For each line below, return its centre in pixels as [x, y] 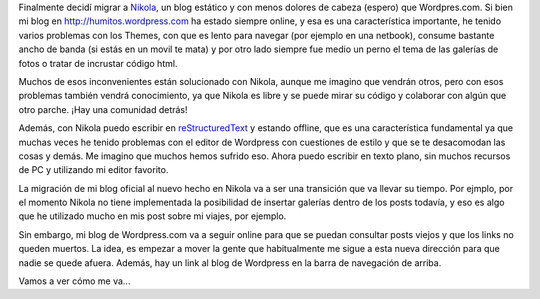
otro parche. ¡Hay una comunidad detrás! [103, 109]
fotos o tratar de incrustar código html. [98, 63]
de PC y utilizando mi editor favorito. [93, 170]
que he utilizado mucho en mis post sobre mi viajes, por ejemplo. [152, 216]
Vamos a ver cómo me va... [74, 281]
